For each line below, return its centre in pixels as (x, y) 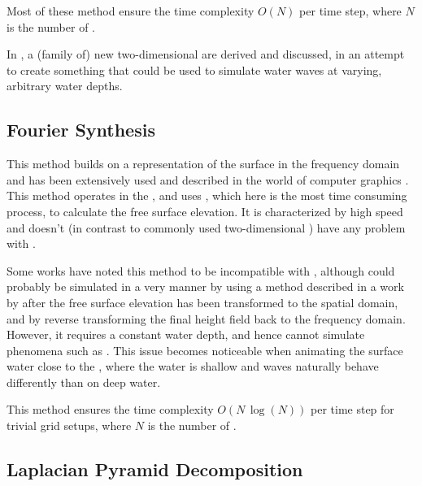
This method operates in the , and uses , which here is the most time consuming (207, 195)
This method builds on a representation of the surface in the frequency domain (203, 164)
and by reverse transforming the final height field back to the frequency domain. (206, 318)
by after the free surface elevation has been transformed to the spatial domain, (202, 302)
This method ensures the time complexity (110, 409)
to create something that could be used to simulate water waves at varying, (194, 69)
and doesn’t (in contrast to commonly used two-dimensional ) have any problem (206, 227)
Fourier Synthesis (81, 130)
